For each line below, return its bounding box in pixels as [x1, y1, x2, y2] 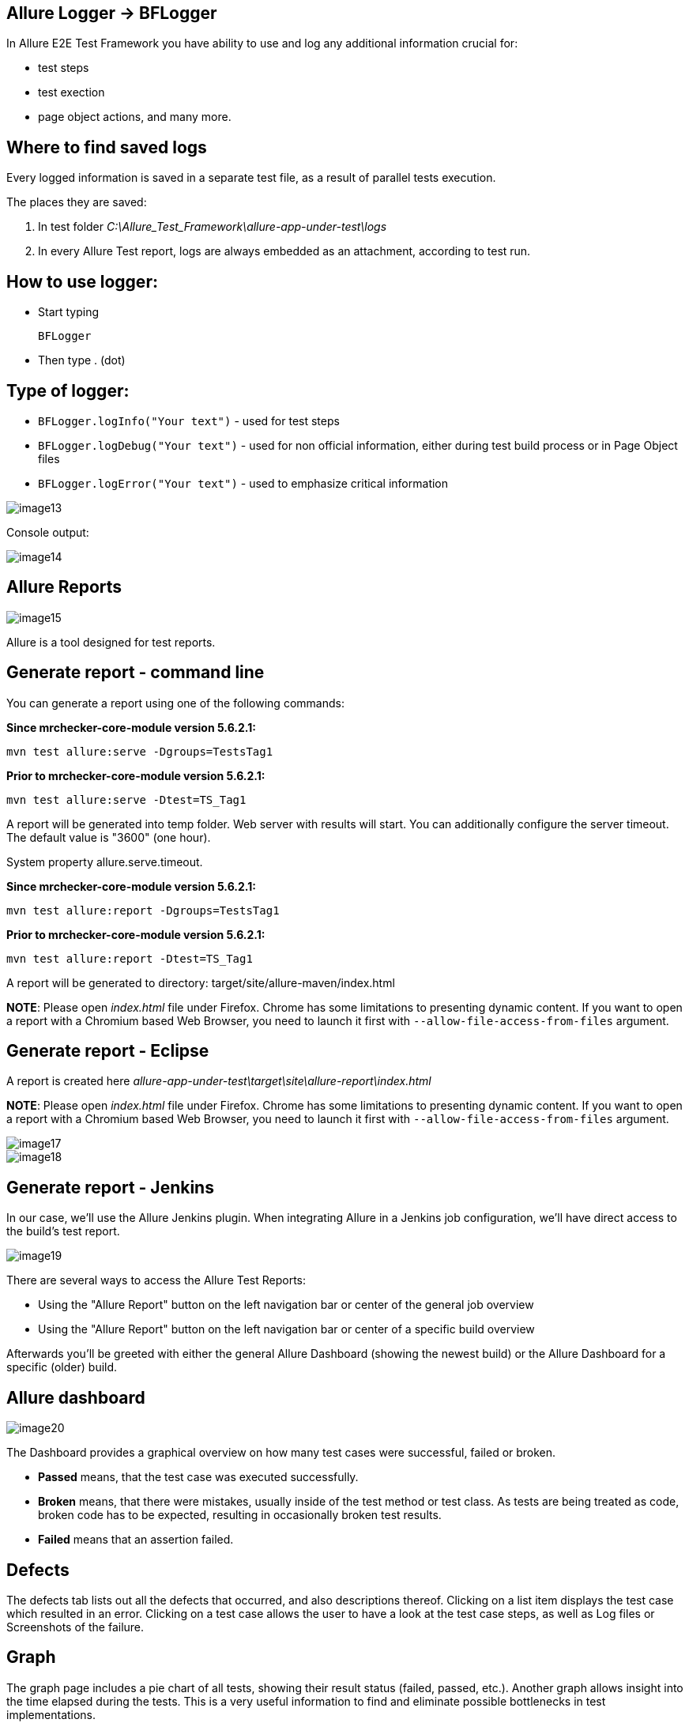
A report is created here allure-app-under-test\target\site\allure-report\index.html [6, 1074, 431, 1088]
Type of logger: [6, 380, 130, 401]
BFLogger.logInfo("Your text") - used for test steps [38, 413, 340, 428]
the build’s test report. [6, 1224, 120, 1239]
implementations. [6, 1707, 96, 1721]
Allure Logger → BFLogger [6, 3, 217, 23]
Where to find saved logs [6, 137, 207, 157]
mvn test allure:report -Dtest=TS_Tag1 [6, 952, 253, 965]
